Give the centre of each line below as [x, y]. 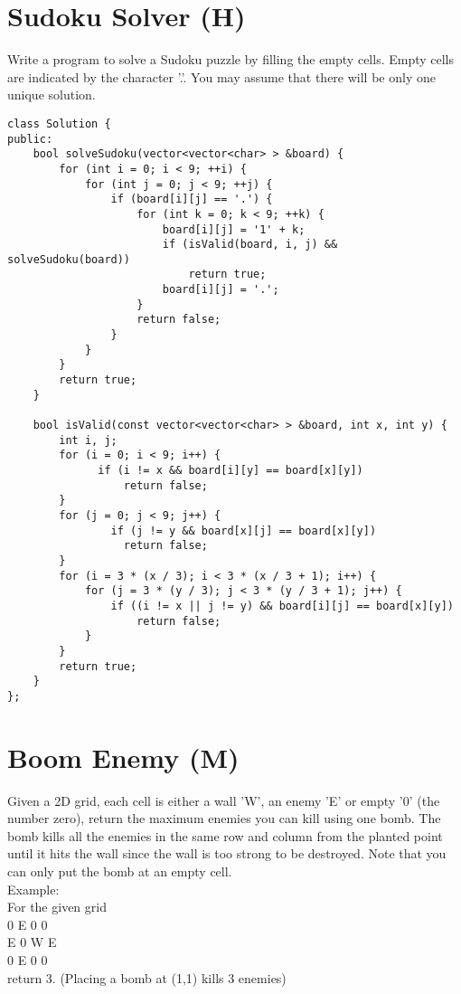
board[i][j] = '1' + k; [234, 229]
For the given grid [57, 907]
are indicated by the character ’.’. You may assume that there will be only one [221, 76]
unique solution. [52, 95]
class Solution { [59, 123]
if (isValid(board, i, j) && [250, 245]
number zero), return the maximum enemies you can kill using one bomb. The [224, 818]
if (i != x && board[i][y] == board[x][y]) [230, 470]
